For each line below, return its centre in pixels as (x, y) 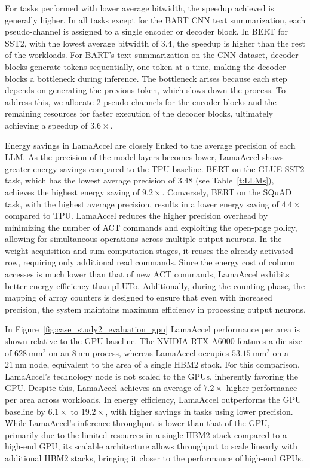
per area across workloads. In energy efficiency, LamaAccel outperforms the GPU (153, 399)
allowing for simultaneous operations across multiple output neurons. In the (143, 239)
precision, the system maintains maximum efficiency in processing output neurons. (155, 309)
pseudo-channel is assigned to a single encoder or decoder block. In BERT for (146, 31)
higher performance (262, 388)
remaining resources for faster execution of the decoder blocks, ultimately (139, 113)
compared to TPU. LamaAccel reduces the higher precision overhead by (136, 215)
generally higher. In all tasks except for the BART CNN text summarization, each (155, 19)
